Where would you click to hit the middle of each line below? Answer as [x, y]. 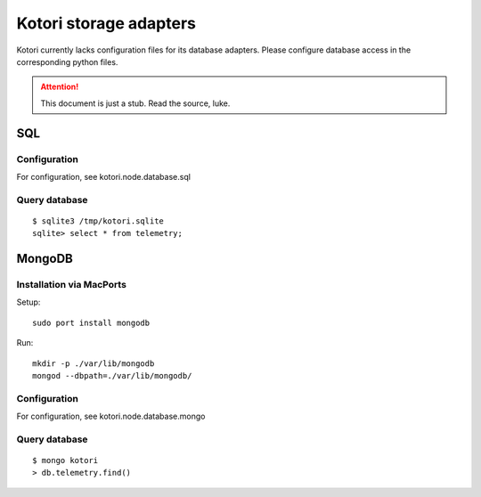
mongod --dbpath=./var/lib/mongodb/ [112, 375]
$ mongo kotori [65, 460]
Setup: [29, 302]
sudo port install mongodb [91, 322]
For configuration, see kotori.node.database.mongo [111, 416]
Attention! [60, 87]
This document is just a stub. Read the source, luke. [135, 103]
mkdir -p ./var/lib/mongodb [94, 363]
